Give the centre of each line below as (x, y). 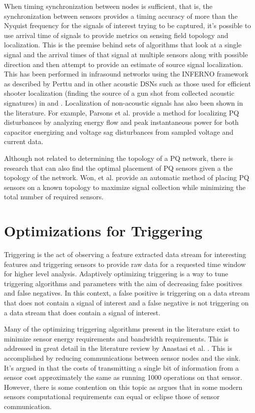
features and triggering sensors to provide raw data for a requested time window (125, 264)
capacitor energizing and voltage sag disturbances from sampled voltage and (119, 131)
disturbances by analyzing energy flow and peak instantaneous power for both (121, 122)
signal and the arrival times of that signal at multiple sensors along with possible (126, 54)
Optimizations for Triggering (103, 231)
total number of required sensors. (54, 197)
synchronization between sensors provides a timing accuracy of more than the (121, 16)
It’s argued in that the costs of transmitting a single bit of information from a (121, 367)
